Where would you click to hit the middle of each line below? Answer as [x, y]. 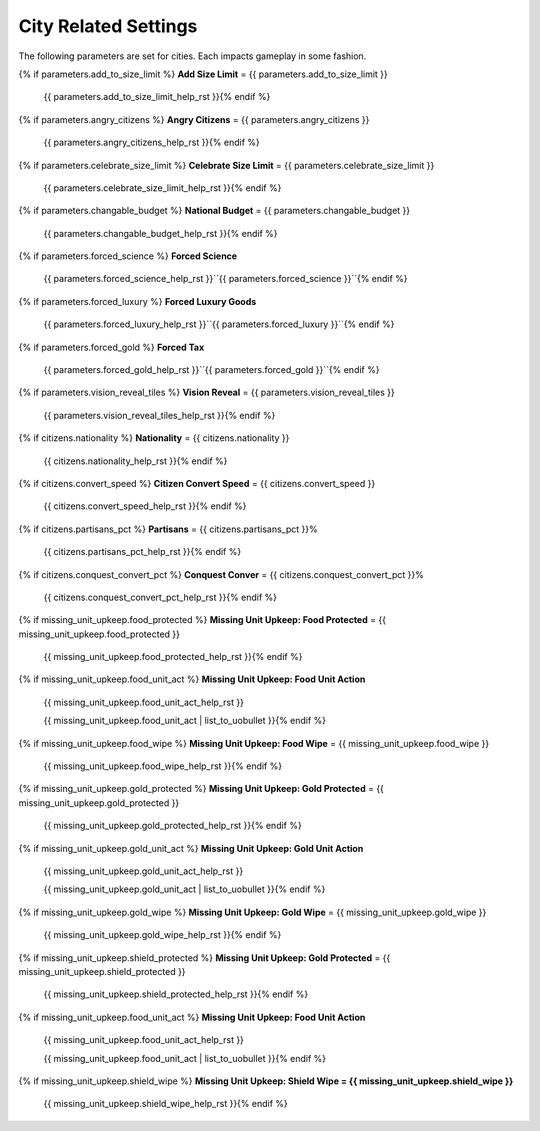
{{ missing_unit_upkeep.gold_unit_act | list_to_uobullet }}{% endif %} [184, 889]
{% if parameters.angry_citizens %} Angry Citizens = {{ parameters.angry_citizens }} [194, 119]
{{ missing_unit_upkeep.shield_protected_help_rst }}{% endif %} [176, 994]
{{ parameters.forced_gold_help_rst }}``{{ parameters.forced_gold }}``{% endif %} [211, 370]
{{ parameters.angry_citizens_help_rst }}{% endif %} [151, 142]
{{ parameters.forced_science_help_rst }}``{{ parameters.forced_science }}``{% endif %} [226, 279]
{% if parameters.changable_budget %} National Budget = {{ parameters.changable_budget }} [214, 211]
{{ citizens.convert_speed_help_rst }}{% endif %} [145, 506]
